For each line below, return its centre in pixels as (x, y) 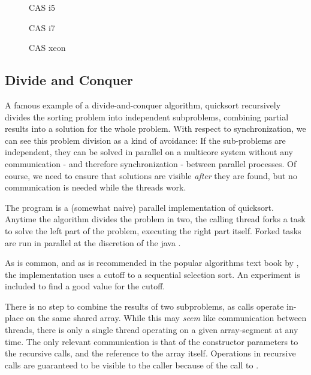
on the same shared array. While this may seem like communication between (166, 318)
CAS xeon (47, 48)
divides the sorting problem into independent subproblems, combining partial (147, 117)
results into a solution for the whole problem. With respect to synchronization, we (155, 128)
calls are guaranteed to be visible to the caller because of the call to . (132, 365)
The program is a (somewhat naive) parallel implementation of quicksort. (139, 207)
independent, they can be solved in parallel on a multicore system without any (149, 152)
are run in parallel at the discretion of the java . (93, 242)
